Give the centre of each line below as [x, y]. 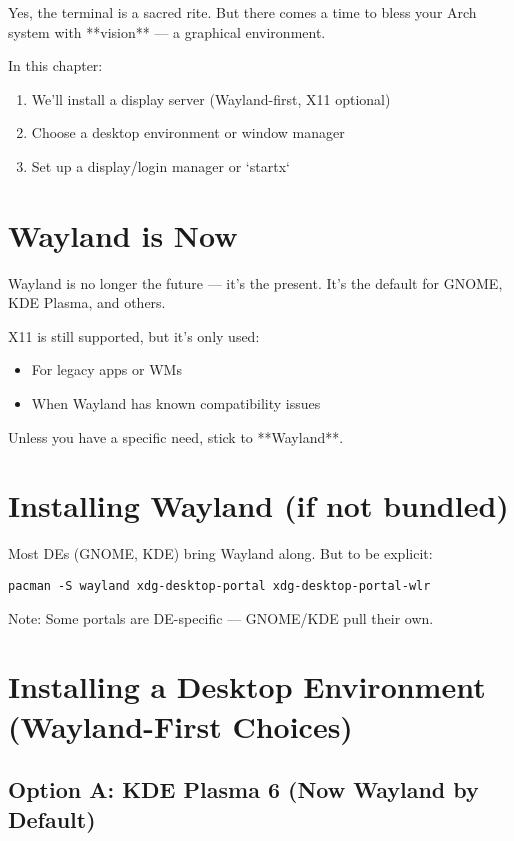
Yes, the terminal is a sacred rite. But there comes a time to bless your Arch [242, 12]
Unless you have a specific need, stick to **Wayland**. [176, 436]
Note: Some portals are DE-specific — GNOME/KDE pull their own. [221, 617]
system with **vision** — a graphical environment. [167, 31]
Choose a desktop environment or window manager [188, 132]
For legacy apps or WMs [106, 369]
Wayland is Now [123, 234]
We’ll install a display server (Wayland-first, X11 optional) [211, 98]
